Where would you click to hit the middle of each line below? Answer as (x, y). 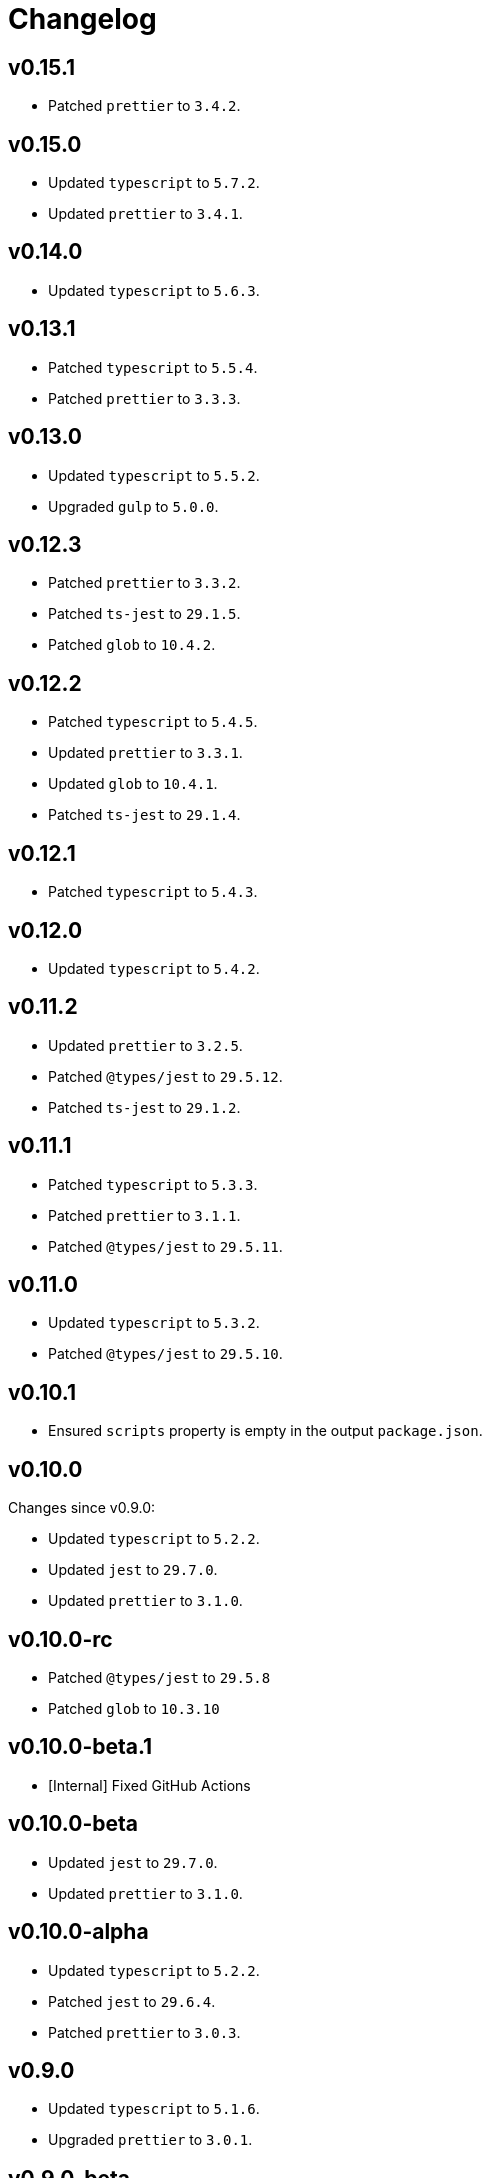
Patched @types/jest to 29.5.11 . (165, 1246)
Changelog (82, 19)
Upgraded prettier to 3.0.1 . (150, 2140)
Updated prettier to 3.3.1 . (145, 753)
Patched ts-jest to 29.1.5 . (144, 614)
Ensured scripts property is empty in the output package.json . (265, 1431)
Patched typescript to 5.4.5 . (153, 722)
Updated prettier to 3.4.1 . (145, 214)
